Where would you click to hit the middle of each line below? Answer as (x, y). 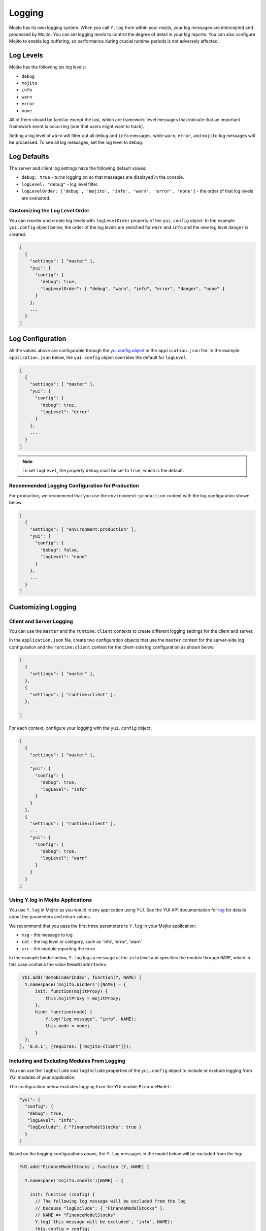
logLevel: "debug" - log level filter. (60, 184)
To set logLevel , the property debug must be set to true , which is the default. (103, 471)
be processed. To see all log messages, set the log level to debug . (76, 142)
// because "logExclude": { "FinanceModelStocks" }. (100, 1208)
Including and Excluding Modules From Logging (67, 1061)
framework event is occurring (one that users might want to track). (77, 127)
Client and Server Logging (41, 621)
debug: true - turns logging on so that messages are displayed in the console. (103, 177)
